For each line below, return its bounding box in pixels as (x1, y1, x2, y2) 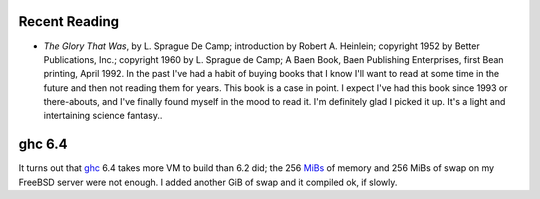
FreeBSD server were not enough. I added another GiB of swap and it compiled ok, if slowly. (18, 176, 398, 188)
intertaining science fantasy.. (43, 110, 163, 122)
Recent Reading (18, 13, 120, 30)
